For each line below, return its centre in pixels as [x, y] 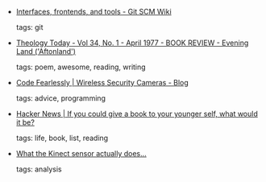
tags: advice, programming [61, 98]
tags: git [29, 27]
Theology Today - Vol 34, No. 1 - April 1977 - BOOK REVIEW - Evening [132, 43]
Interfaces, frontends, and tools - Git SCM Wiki [94, 12]
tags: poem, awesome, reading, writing [81, 67]
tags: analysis [39, 169]
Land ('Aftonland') [46, 51]
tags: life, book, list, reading [62, 138]
